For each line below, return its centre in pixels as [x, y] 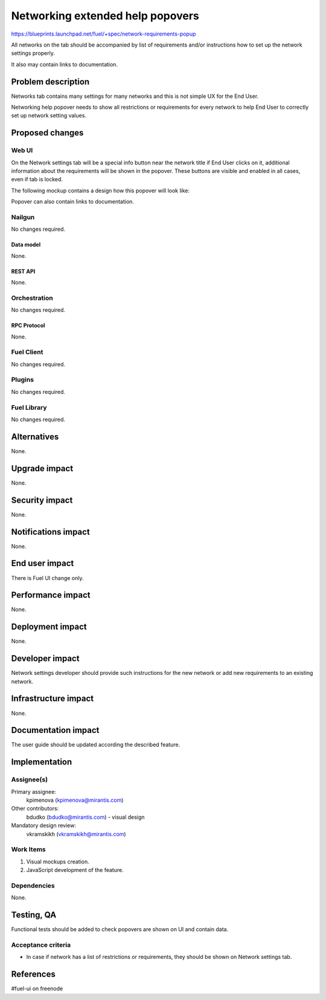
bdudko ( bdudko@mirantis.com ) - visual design [85, 817]
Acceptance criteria [41, 944]
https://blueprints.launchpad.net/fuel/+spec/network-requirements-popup [104, 34]
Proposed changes [47, 133]
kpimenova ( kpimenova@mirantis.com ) [75, 800]
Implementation [42, 762]
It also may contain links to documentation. [64, 64]
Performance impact [51, 595]
